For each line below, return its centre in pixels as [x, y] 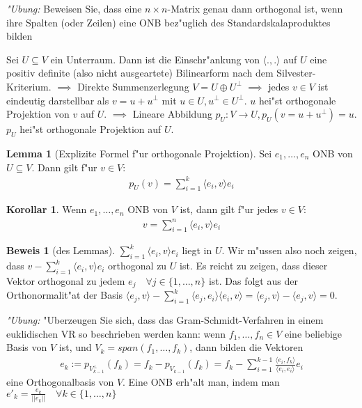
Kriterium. [29, 86]
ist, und [75, 347]
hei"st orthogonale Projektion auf [90, 129]
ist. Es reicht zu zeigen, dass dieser [254, 266]
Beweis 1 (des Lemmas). [61, 250]
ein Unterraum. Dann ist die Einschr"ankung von [155, 59]
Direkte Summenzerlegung [133, 86]
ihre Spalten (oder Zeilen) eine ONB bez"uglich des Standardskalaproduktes [168, 22]
